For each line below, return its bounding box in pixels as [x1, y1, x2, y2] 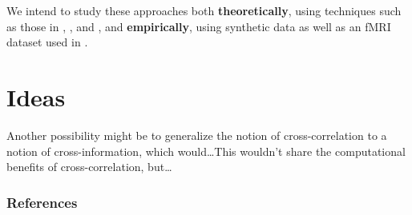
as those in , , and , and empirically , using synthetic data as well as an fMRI [6, 18, 391, 34]
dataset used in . [6, 34, 88, 50]
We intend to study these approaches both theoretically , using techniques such [6, 2, 402, 18]
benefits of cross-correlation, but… [6, 158, 172, 175]
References [6, 192, 78, 212]
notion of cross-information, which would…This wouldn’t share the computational [6, 142, 406, 159]
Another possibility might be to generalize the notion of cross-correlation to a [6, 126, 387, 143]
